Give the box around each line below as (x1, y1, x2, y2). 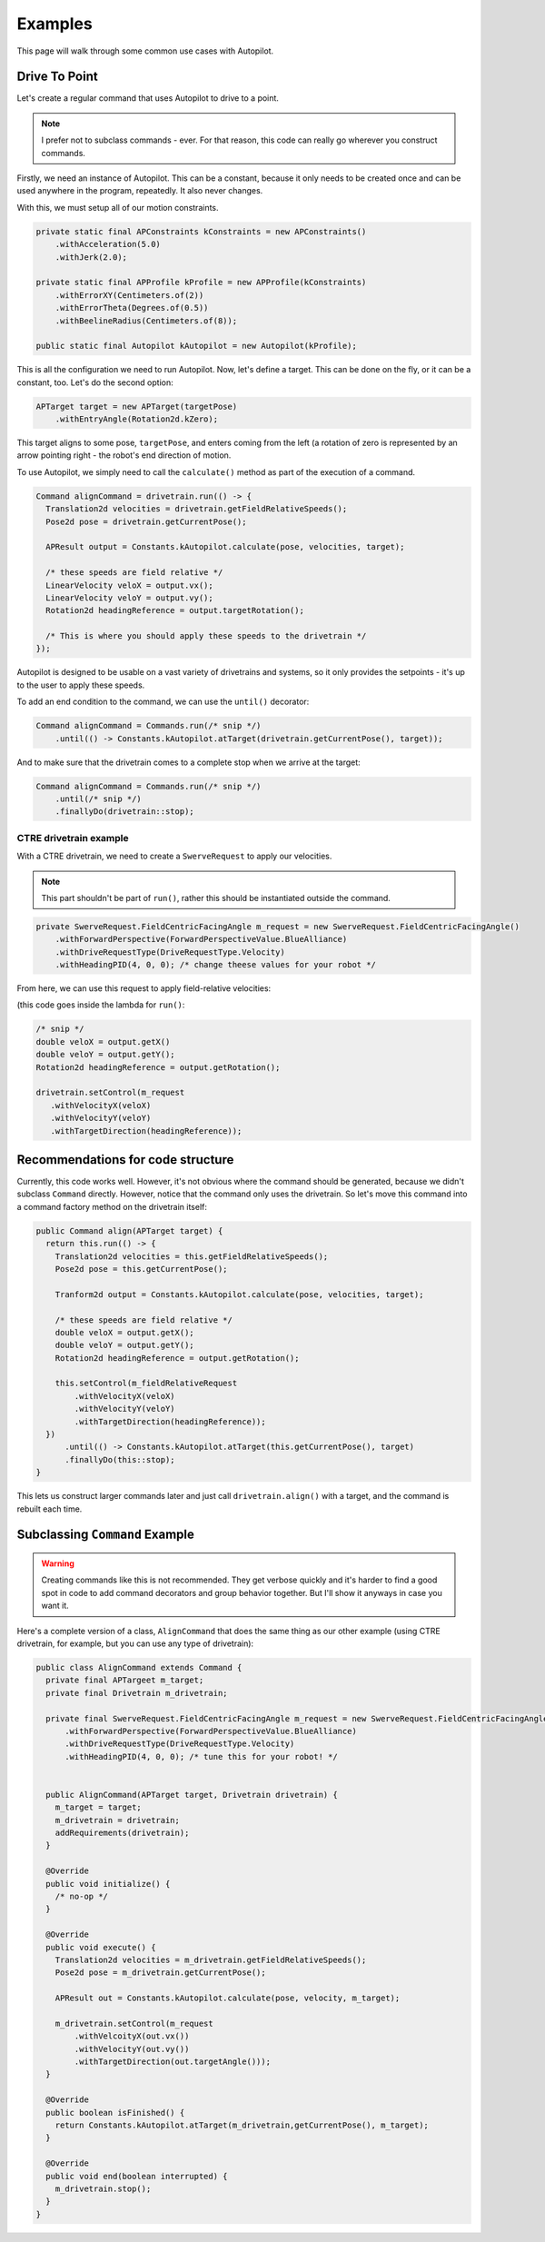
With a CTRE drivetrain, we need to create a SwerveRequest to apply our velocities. (16, 850, 332, 862)
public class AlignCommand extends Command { (35, 1662, 243, 1672)
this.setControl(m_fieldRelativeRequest (54, 1378, 238, 1389)
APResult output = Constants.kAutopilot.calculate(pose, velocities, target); (45, 541, 405, 552)
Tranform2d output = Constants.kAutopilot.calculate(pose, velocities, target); (54, 1289, 424, 1299)
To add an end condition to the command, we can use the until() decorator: (16, 696, 310, 708)
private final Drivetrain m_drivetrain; (45, 1688, 228, 1698)
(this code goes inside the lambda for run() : (16, 999, 185, 1010)
